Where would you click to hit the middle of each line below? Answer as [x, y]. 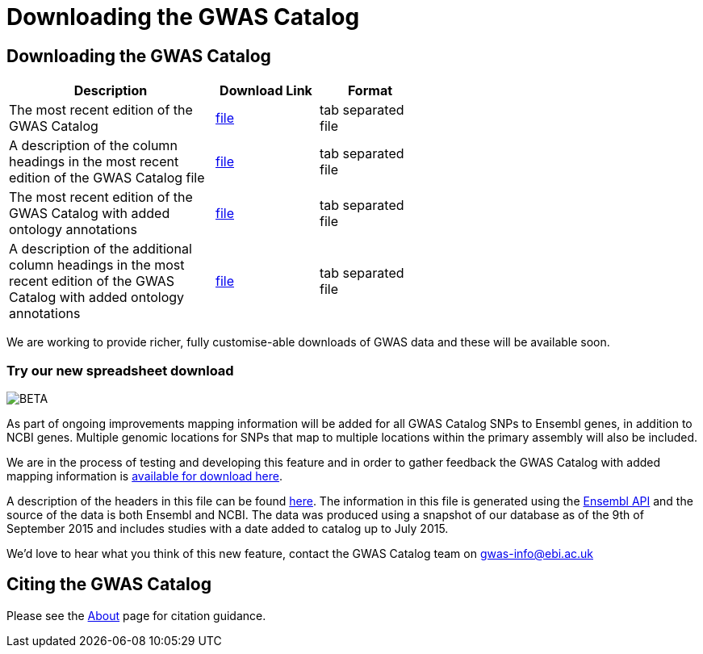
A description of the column [93, 146]
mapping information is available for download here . [145, 476]
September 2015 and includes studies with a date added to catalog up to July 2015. [228, 528]
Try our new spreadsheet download [120, 370]
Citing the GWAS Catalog [109, 585]
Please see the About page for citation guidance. [136, 615]
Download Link [266, 91]
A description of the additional [100, 249]
